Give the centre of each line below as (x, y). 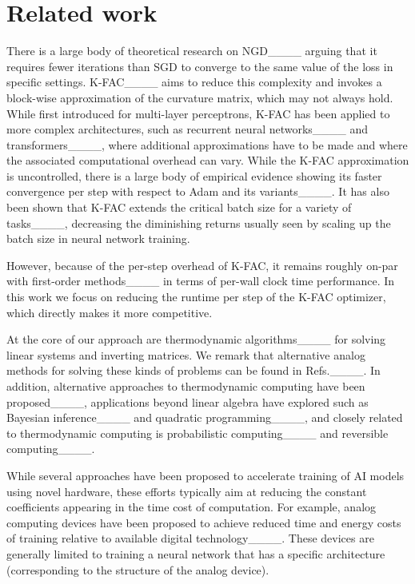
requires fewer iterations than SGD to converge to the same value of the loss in (200, 66)
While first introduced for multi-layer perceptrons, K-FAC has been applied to (198, 113)
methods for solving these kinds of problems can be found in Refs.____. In (194, 370)
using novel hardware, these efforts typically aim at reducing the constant (187, 491)
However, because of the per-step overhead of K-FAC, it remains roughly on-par (202, 265)
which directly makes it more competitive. (110, 312)
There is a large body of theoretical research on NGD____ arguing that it (192, 51)
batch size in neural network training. (98, 238)
